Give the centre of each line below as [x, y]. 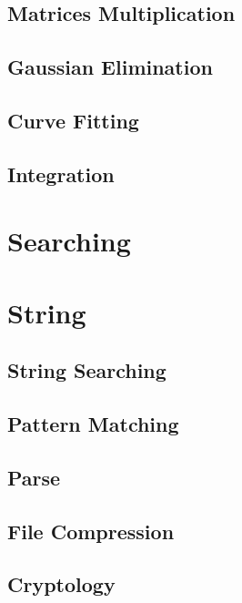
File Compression [91, 531]
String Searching [87, 370]
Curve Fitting [73, 120]
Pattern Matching [93, 424]
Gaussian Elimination [110, 67]
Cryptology [61, 584]
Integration [61, 174]
